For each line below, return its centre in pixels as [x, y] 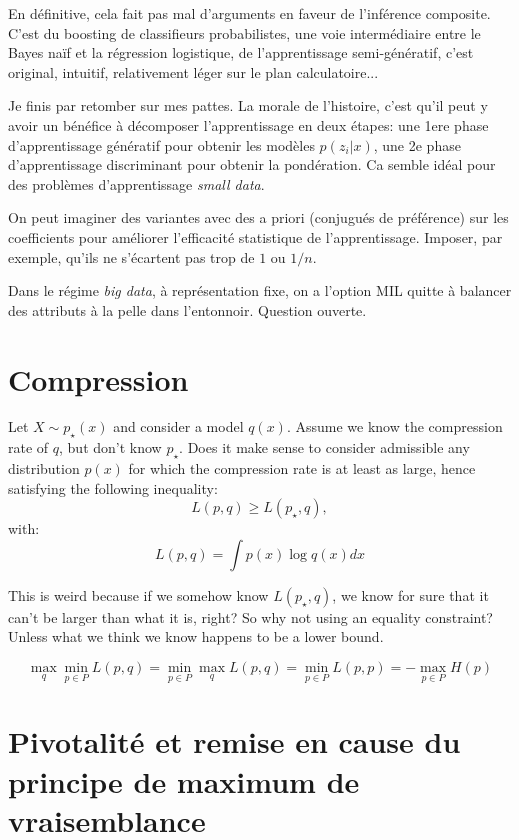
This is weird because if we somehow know [138, 594]
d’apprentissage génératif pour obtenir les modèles [161, 144]
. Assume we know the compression [394, 426]
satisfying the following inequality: [113, 487]
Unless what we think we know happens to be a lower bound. [196, 636]
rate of [28, 447]
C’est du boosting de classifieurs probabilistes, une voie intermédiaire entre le [244, 32]
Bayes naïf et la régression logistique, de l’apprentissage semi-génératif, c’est [241, 52]
